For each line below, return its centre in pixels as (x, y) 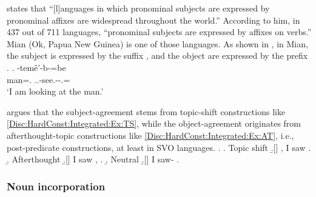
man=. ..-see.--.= (39, 79)
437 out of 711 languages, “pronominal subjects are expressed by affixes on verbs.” (159, 32)
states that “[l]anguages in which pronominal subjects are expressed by (138, 8)
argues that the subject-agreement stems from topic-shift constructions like (146, 111)
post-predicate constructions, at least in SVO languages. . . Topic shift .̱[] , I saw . (159, 147)
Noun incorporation (56, 186)
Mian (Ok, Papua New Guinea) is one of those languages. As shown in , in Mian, (157, 43)
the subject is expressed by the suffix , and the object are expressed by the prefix (157, 55)
